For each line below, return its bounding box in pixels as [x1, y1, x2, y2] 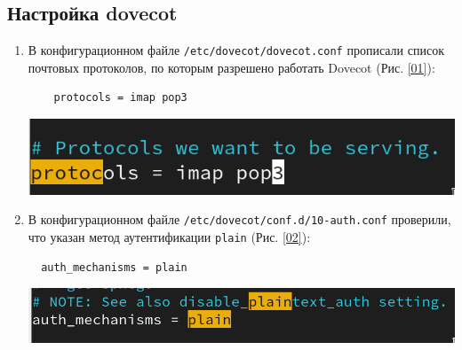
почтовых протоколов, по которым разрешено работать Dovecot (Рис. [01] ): [28, 58, 435, 76]
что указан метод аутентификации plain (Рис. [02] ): [28, 227, 311, 245]
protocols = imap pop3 [53, 91, 187, 105]
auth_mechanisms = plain [41, 261, 187, 274]
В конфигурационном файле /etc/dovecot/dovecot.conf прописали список [28, 41, 444, 59]
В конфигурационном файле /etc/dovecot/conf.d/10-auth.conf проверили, [28, 210, 451, 229]
